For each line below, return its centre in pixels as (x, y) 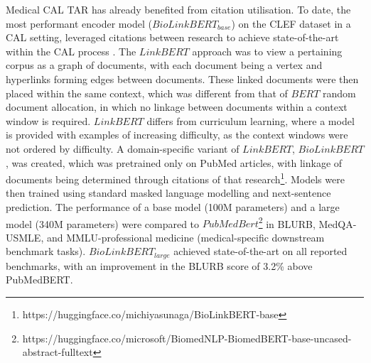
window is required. (48, 120)
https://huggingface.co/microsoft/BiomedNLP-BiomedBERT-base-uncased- (187, 338)
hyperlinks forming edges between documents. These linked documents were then (182, 78)
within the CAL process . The (71, 51)
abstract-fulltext (58, 352)
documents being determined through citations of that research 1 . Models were (175, 178)
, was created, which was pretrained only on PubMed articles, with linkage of (174, 162)
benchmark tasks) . (46, 251)
